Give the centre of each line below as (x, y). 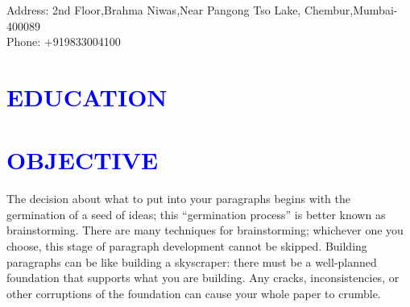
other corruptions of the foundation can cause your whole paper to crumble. (194, 293)
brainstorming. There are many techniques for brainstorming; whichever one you (205, 230)
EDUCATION (87, 96)
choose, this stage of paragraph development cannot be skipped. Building (187, 246)
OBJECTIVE (83, 160)
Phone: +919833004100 (64, 41)
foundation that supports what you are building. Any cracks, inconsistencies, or (203, 278)
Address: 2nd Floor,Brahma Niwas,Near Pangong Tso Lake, (154, 10)
